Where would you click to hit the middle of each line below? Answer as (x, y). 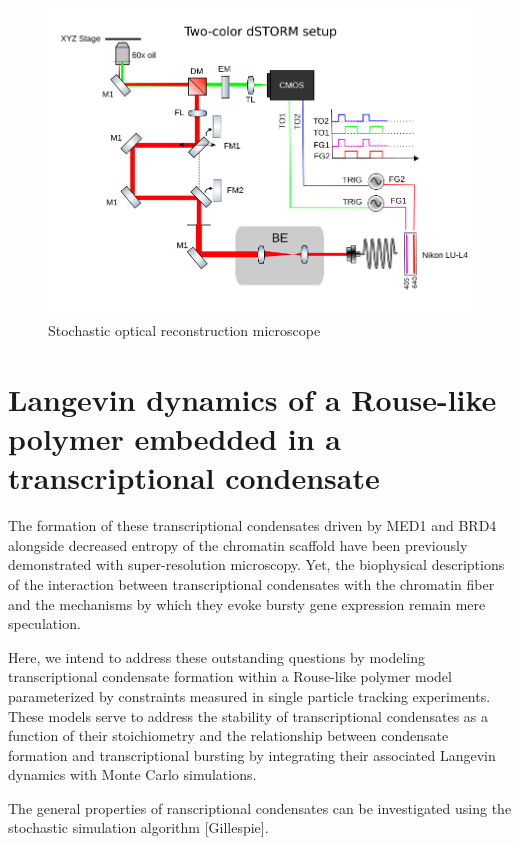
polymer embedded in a (174, 438)
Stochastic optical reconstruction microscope (184, 330)
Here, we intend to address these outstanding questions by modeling (217, 656)
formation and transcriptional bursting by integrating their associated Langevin (252, 754)
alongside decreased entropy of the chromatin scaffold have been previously (238, 544)
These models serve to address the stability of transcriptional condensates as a (248, 715)
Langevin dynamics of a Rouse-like (252, 398)
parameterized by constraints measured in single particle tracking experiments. (249, 695)
